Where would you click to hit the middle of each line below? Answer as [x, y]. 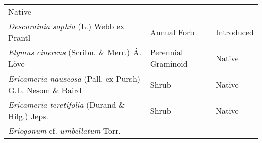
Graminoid [169, 64]
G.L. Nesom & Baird [45, 90]
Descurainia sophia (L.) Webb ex [67, 26]
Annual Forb [172, 32]
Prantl [19, 38]
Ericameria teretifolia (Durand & [67, 104]
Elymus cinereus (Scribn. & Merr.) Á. [75, 52]
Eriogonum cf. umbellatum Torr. [64, 131]
